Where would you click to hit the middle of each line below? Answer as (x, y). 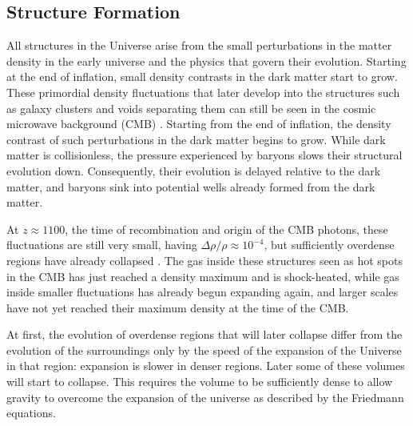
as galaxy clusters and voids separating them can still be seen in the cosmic (191, 108)
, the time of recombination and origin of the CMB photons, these (226, 229)
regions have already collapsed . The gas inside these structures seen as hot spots (205, 260)
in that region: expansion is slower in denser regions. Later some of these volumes (206, 366)
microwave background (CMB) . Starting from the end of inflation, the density (199, 124)
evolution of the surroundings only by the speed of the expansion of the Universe (204, 350)
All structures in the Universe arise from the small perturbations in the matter (199, 45)
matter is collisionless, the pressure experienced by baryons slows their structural (205, 155)
